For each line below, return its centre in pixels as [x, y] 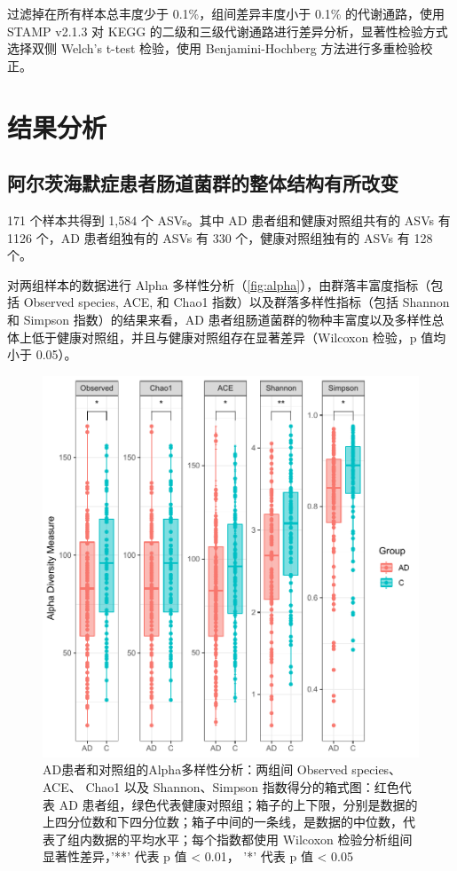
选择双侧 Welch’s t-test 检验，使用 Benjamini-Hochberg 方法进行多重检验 [214, 48]
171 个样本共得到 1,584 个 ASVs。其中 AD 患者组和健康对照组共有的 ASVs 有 [229, 220]
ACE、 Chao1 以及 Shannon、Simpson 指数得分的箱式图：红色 [221, 787]
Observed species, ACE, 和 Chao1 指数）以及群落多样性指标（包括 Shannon [236, 302]
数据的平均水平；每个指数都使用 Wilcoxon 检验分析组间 [252, 839]
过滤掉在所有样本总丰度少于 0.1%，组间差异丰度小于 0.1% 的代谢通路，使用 [226, 13]
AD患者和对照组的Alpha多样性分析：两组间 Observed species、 [222, 769]
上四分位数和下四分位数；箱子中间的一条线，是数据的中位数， [223, 822]
